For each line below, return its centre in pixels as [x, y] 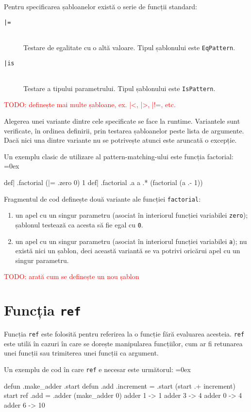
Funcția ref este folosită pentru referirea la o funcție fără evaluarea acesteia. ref [124, 334]
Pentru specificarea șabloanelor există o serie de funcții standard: [100, 6]
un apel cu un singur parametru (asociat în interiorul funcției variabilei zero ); [132, 215]
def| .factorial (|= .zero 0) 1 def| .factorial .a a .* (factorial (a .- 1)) [103, 182]
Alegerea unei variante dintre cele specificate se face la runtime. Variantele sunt [122, 121]
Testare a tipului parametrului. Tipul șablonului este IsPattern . [119, 88]
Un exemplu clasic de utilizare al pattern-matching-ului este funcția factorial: [119, 156]
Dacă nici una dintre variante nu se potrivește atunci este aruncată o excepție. [120, 140]
